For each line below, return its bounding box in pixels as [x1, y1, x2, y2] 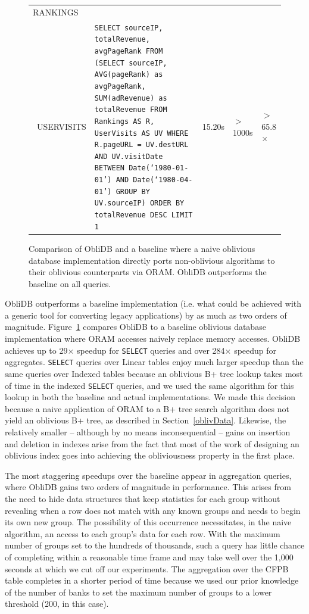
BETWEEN [94, 164, 124, 173]
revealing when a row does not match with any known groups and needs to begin [5, 504, 301, 516]
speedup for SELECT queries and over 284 [77, 344, 225, 356]
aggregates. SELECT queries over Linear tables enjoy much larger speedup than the [5, 356, 304, 368]
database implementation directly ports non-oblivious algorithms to [29, 254, 275, 266]
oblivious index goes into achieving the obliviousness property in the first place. [5, 449, 295, 462]
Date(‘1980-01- [129, 164, 189, 173]
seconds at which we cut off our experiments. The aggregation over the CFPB [5, 562, 289, 575]
